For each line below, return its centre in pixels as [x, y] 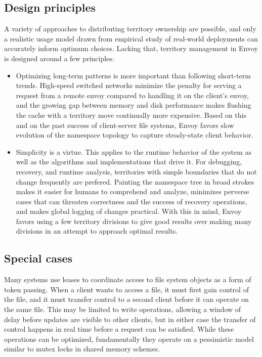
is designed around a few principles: [59, 58]
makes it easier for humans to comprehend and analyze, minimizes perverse [133, 191]
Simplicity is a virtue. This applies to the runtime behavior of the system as [134, 151]
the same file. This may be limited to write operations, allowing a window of [123, 309]
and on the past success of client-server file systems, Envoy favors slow [125, 125]
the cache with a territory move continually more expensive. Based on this [131, 115]
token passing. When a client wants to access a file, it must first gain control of [126, 289]
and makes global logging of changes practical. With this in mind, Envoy [129, 211]
